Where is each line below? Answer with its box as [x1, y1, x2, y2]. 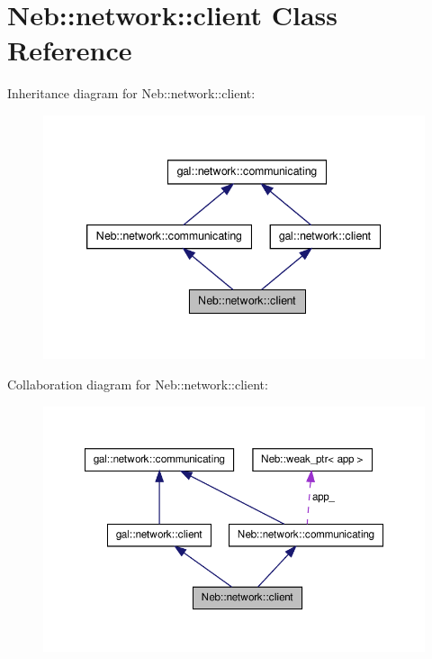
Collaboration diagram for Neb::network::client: [7, 375, 268, 394]
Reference [7, 32, 132, 69]
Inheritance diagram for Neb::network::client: [7, 84, 256, 103]
